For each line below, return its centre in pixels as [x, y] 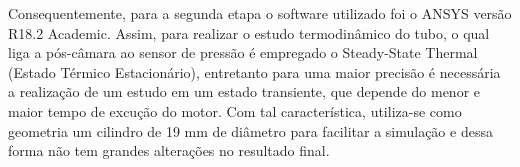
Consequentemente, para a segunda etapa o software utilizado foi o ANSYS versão [260, 13]
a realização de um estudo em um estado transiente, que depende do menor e [244, 91]
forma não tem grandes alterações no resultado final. [169, 150]
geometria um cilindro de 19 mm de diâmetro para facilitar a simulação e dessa [250, 130]
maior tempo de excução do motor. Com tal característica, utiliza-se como [235, 110]
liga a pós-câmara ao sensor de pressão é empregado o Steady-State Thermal [243, 52]
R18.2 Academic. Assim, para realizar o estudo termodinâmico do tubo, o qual [249, 32]
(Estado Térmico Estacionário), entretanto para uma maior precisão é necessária [254, 71]
